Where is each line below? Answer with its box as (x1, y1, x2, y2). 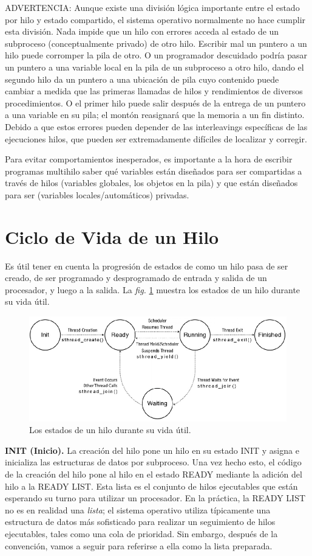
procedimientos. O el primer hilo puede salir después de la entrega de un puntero (5, 96, 306, 109)
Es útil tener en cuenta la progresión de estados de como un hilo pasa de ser (5, 259, 288, 272)
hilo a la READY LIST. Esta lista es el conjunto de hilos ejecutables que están (5, 479, 298, 492)
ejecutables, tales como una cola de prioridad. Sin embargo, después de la (5, 527, 278, 540)
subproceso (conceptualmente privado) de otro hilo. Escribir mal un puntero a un (5, 36, 307, 49)
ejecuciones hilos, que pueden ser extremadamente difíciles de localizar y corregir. (5, 132, 307, 145)
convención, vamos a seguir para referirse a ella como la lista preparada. (5, 539, 273, 552)
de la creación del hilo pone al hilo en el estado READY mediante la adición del (5, 467, 302, 480)
